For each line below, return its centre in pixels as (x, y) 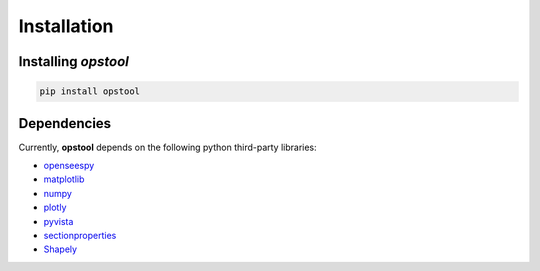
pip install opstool (89, 91)
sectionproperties (80, 235)
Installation (66, 26)
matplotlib (64, 179)
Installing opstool (73, 61)
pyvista (58, 221)
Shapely (60, 249)
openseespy (69, 166)
